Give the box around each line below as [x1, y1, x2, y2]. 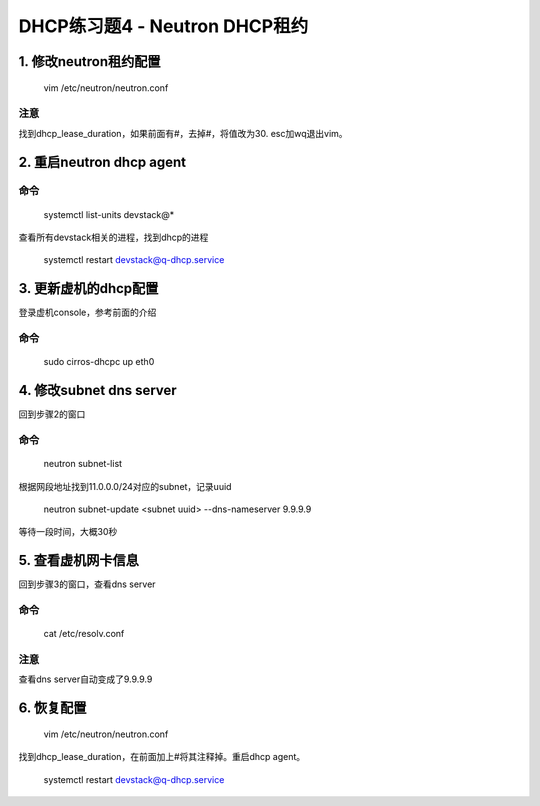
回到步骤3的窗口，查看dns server [18, 578, 156, 590]
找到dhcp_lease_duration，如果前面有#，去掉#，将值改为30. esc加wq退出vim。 [18, 127, 349, 139]
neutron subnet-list [43, 458, 123, 470]
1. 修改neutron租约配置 [18, 53, 161, 70]
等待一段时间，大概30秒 [18, 526, 118, 538]
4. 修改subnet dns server [18, 382, 177, 399]
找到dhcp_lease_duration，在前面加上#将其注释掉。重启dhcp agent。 [18, 751, 306, 763]
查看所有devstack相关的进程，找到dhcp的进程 [18, 231, 209, 244]
